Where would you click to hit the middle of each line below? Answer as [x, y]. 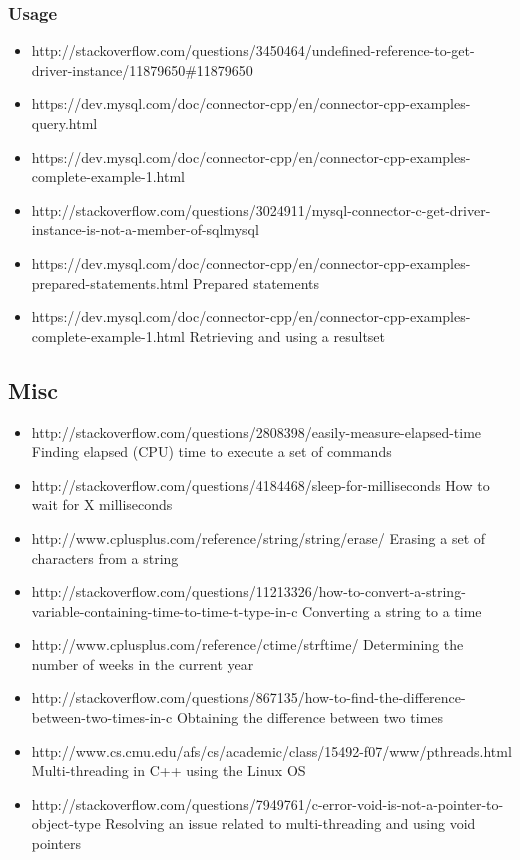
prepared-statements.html [110, 282]
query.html [64, 123]
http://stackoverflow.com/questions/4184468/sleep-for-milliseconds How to [260, 484]
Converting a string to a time [392, 610]
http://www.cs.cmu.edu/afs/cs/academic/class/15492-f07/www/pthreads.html [271, 750]
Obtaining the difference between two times [309, 717]
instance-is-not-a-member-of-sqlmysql [145, 229]
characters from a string [105, 557]
